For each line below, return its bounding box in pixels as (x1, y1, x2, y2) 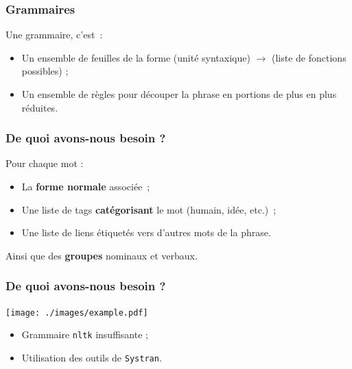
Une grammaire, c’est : (5, 27, 103, 42)
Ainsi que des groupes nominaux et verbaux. (5, 248, 198, 262)
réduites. (21, 100, 58, 114)
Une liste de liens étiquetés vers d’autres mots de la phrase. (21, 225, 271, 240)
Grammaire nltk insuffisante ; (21, 327, 148, 342)
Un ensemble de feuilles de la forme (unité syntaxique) (21, 50, 250, 64)
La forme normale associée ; (21, 179, 150, 193)
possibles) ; (21, 64, 69, 78)
